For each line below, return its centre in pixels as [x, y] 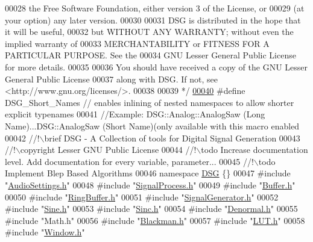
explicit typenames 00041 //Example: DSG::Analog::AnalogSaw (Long [135, 114]
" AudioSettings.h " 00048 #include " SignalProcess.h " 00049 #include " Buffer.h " [150, 185]
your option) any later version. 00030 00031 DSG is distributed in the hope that [153, 20]
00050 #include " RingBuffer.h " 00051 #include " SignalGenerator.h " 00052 [142, 197]
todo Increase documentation [255, 150]
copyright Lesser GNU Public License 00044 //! [108, 150]
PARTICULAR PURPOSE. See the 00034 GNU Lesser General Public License [150, 55]
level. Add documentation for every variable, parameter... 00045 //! [129, 161]
